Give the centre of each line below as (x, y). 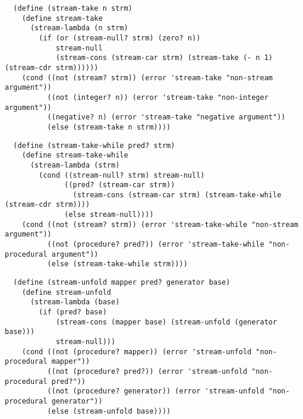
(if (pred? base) (73, 312)
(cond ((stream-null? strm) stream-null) (122, 175)
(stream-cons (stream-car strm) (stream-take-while (177, 195)
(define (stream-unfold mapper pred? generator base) (122, 283)
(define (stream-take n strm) (73, 8)
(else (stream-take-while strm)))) (117, 264)
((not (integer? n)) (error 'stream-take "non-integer (158, 97)
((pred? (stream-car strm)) (120, 185)
